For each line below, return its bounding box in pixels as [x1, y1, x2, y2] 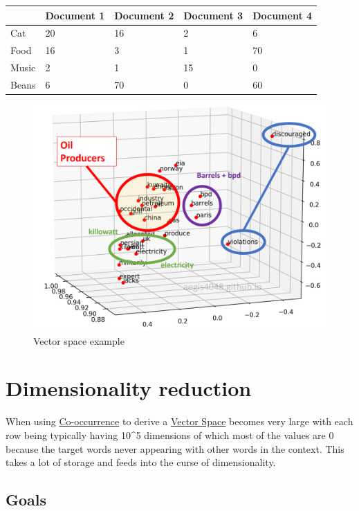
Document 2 [114, 8, 174, 22]
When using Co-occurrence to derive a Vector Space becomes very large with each [6, 414, 353, 429]
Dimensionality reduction [6, 374, 252, 402]
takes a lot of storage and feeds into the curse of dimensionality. [6, 455, 276, 469]
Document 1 [45, 8, 105, 22]
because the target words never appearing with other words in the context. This [6, 441, 344, 456]
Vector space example [33, 333, 125, 348]
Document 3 [183, 8, 243, 22]
